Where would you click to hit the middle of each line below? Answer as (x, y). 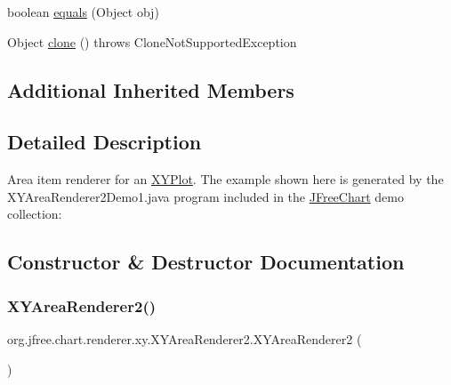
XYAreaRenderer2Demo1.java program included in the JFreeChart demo (205, 196)
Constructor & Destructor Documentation (206, 262)
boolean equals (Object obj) (83, 12)
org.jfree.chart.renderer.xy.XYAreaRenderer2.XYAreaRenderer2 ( (185, 338)
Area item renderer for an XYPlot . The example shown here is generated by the (225, 179)
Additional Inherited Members (151, 89)
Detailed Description (105, 142)
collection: (35, 214)
